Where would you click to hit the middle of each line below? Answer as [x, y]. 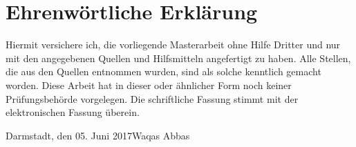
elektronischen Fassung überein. [73, 112]
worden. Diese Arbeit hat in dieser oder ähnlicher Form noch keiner [149, 85]
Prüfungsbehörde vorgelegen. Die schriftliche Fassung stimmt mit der [152, 98]
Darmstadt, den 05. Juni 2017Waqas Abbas [98, 135]
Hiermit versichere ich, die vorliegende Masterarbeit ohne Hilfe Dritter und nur [173, 45]
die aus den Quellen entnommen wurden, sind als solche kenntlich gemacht [163, 71]
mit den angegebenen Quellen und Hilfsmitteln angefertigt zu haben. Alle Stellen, [178, 58]
